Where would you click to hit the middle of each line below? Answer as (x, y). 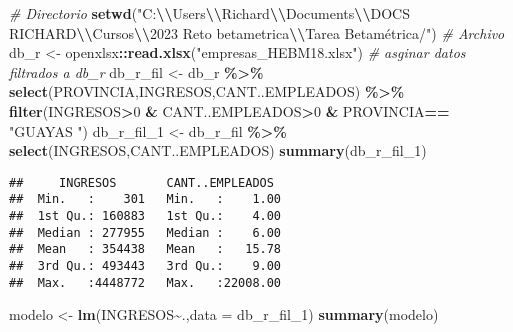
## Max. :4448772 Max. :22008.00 (145, 282)
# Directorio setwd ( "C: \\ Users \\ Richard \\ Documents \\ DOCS (209, 13)
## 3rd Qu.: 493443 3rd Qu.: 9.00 (145, 266)
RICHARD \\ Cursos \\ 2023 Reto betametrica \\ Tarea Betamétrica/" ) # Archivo (257, 32)
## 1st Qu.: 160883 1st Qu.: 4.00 (145, 216)
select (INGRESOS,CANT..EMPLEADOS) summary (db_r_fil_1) (218, 150)
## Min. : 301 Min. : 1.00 (145, 199)
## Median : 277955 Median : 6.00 (145, 232)
